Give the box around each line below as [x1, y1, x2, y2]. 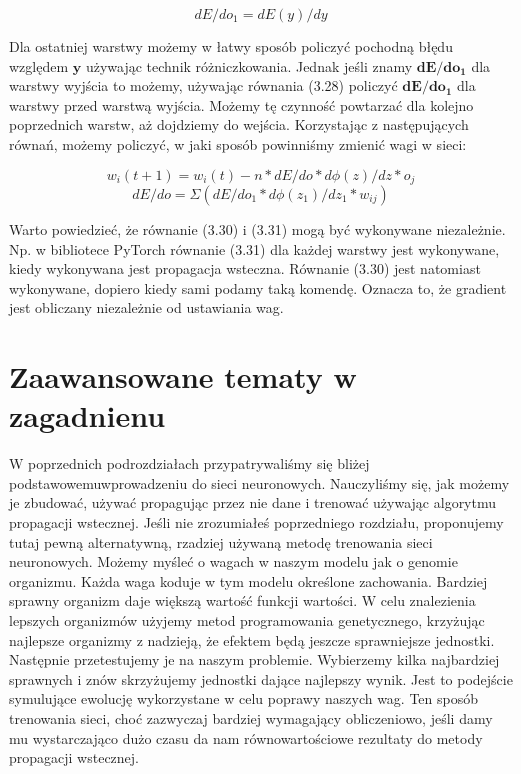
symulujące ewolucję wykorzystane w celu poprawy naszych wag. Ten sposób [9, 688, 479, 709]
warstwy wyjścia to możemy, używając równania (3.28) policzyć [9, 75, 398, 96]
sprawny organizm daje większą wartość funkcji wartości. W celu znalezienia [9, 590, 476, 611]
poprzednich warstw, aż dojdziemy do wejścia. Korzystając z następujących [9, 114, 469, 135]
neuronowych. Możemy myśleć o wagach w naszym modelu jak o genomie [9, 551, 458, 572]
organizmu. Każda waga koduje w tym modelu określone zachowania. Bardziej [9, 570, 488, 591]
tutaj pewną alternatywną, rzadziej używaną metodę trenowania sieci [9, 531, 433, 552]
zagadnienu [9, 395, 166, 436]
